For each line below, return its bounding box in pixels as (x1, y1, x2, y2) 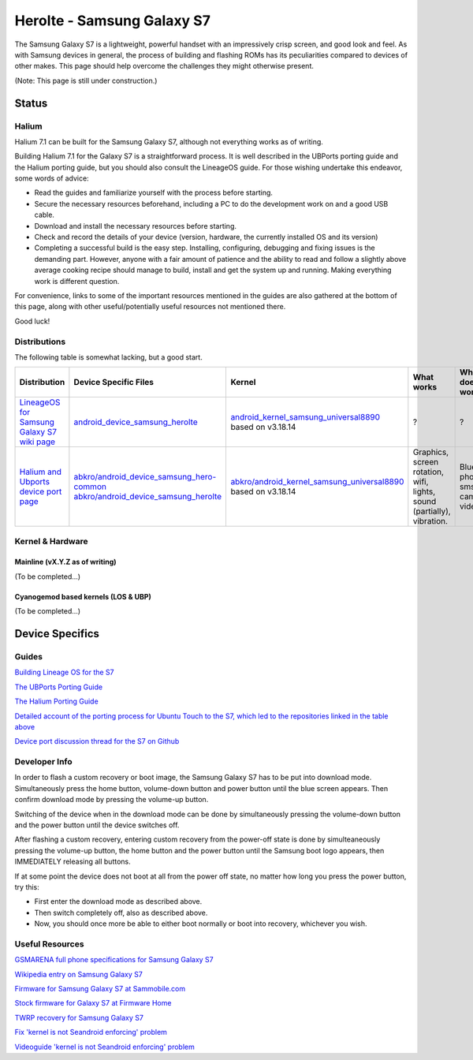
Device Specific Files (73, 377, 154, 388)
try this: (14, 882, 39, 891)
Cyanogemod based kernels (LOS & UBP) (14, 592, 151, 601)
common (73, 481, 106, 492)
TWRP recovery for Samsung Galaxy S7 (14, 1013, 143, 1022)
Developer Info (14, 756, 73, 767)
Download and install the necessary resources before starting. (34, 221, 236, 230)
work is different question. (34, 276, 120, 286)
